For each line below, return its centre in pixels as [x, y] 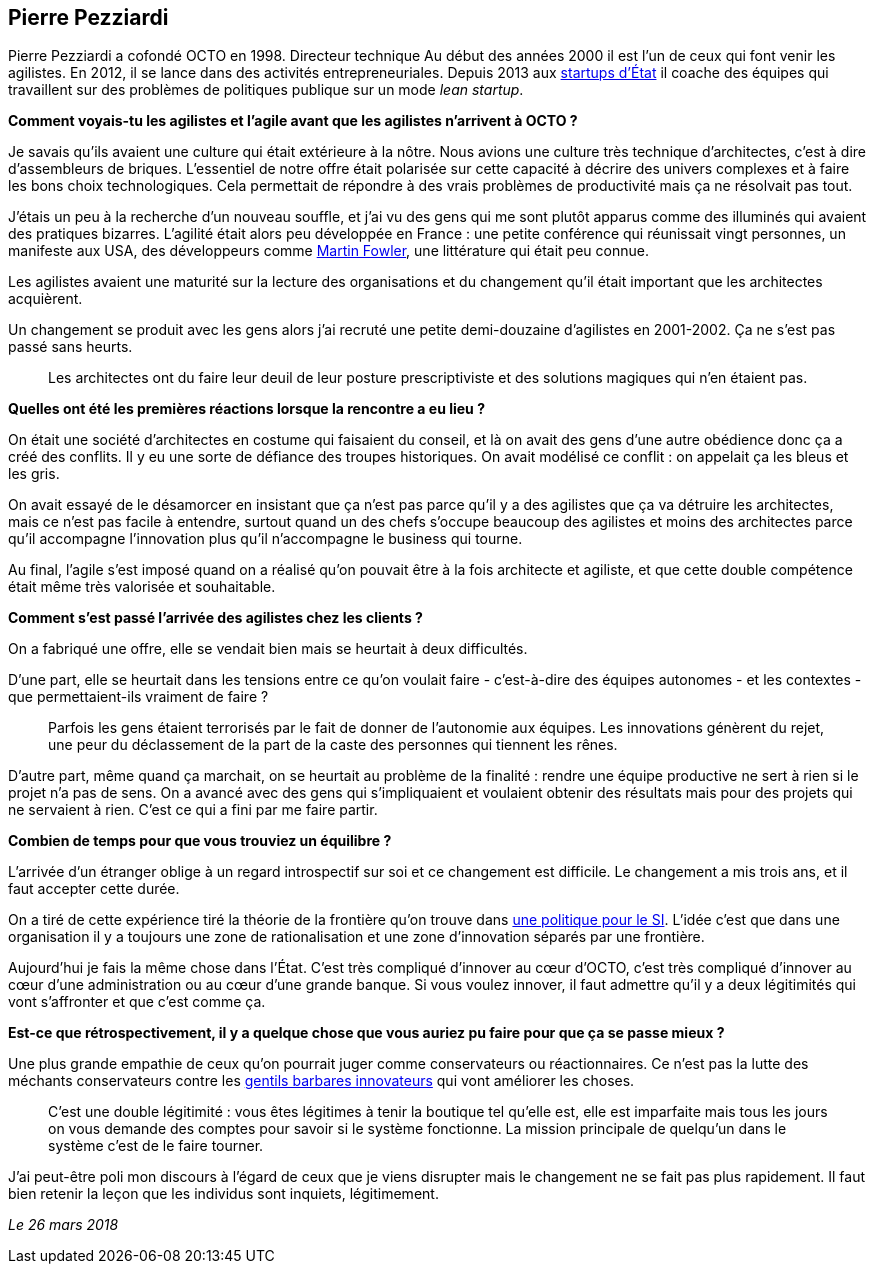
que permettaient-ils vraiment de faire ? [138, 697]
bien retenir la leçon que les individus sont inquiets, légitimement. [223, 1194]
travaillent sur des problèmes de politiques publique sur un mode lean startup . [266, 90]
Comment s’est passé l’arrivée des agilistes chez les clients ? [215, 618]
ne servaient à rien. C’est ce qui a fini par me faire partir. [193, 810]
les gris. [34, 474]
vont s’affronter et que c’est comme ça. [137, 1002]
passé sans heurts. [70, 347]
